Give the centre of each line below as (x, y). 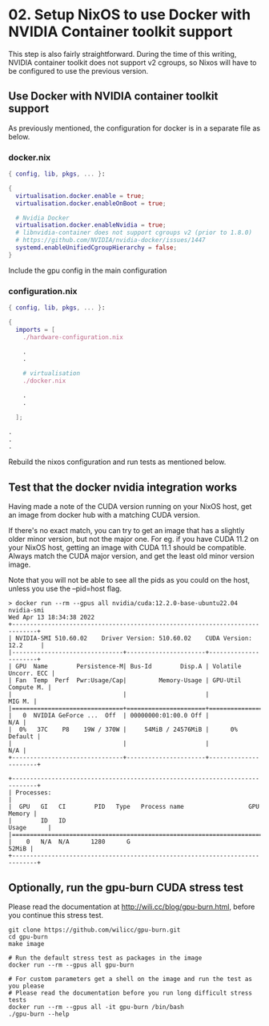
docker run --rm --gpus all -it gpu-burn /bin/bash (96, 1007)
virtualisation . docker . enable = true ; (80, 196)
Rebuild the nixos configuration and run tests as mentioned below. (117, 462)
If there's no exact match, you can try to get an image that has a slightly (126, 531)
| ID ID (37, 821)
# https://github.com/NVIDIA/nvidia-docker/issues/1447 (110, 240)
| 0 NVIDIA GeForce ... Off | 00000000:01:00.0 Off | (109, 716)
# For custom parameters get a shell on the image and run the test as (130, 979)
